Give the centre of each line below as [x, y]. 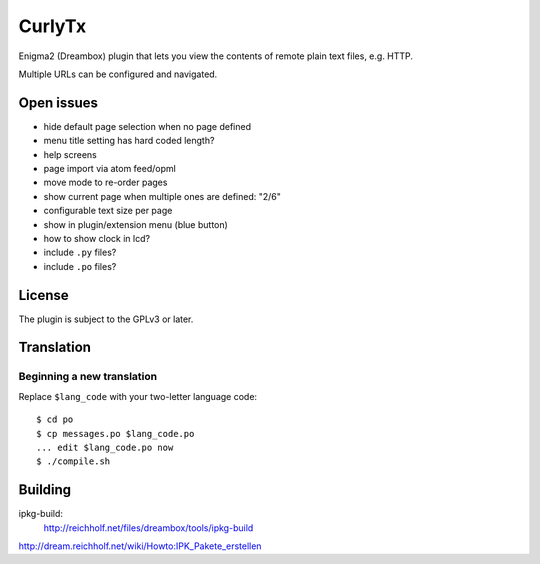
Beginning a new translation [88, 377]
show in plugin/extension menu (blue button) [136, 224]
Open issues [58, 102]
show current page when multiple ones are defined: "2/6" [162, 196]
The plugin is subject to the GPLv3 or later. [106, 319]
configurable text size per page [108, 211]
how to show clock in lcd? [96, 238]
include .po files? [80, 266]
